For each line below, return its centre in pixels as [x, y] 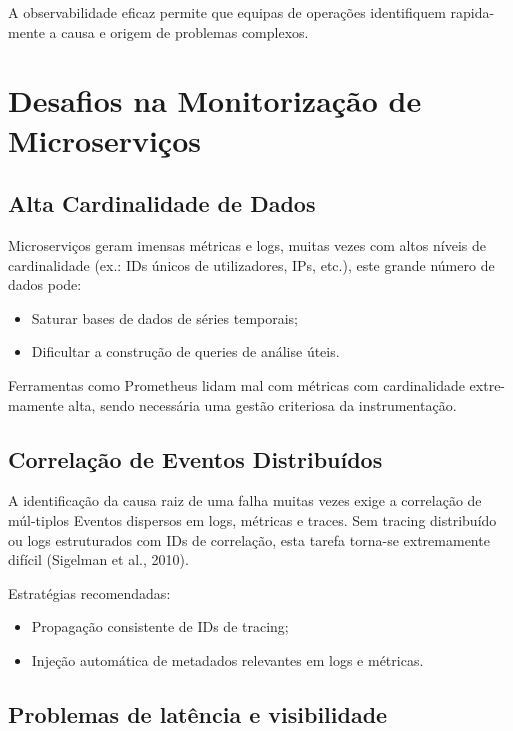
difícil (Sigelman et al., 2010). [98, 559]
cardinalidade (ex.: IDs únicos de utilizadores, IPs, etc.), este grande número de [251, 264]
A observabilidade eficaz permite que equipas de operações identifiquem [227, 12]
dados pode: [45, 284]
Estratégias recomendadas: [89, 592]
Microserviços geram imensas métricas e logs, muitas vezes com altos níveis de [247, 244]
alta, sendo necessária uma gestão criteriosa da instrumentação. [262, 404]
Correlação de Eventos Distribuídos [195, 458]
